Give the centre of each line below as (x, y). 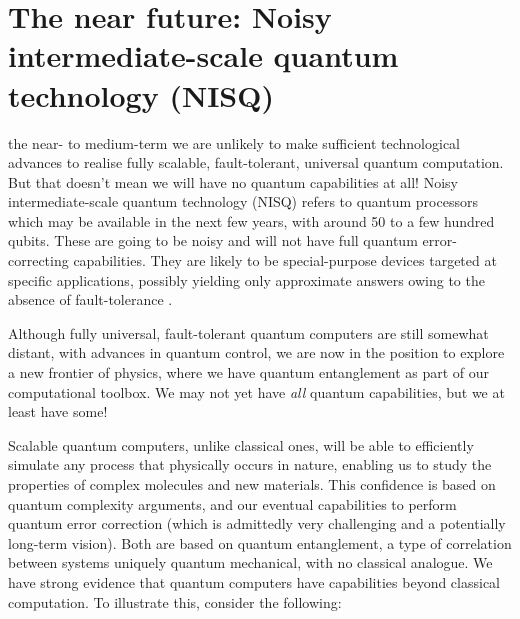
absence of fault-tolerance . (90, 299)
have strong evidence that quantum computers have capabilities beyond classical (254, 581)
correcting (38, 260)
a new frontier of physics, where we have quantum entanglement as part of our (249, 372)
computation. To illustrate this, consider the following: (175, 601)
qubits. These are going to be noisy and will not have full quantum (213, 240)
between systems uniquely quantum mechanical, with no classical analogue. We (250, 562)
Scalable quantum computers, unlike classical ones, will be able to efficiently (241, 444)
